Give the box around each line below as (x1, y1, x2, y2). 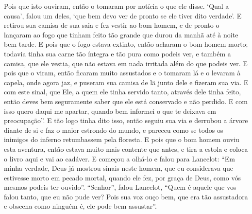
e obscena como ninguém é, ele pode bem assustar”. (4, 201, 157, 211)
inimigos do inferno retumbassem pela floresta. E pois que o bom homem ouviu (4, 134, 239, 144)
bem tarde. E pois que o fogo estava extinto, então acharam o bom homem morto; (4, 39, 248, 49)
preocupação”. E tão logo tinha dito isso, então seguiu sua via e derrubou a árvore (4, 115, 248, 125)
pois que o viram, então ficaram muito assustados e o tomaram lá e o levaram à (4, 68, 241, 78)
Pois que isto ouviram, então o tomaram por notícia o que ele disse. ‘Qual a (4, 1, 229, 11)
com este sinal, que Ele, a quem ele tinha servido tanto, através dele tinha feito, (4, 87, 241, 97)
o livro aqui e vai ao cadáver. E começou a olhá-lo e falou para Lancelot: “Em (4, 153, 235, 163)
